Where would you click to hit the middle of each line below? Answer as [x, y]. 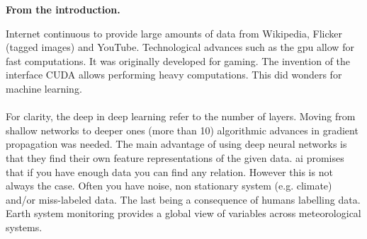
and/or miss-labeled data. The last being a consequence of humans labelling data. [183, 199]
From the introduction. [63, 9]
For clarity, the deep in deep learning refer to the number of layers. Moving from [181, 116]
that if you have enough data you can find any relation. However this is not [169, 171]
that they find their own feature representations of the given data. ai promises [175, 157]
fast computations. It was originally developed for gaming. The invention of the [178, 60]
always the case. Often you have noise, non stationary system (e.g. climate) [169, 186]
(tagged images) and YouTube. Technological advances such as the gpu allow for [180, 47]
